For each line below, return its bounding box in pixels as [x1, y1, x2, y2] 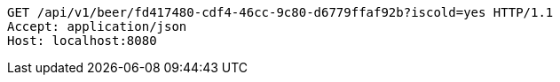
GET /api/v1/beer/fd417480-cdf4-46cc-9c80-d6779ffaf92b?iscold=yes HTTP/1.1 [7, 5, 554, 19]
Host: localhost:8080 [7, 34, 157, 48]
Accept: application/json [7, 19, 187, 34]
